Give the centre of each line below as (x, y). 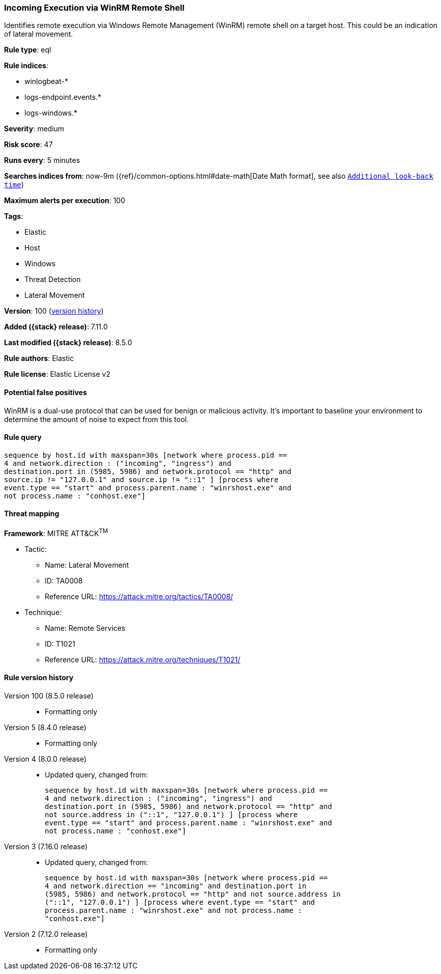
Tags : (14, 216)
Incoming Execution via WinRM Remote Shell (94, 8)
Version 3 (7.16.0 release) (46, 846)
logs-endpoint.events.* (63, 97)
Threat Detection (53, 280)
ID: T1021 (60, 644)
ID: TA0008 (64, 580)
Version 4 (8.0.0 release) (46, 759)
